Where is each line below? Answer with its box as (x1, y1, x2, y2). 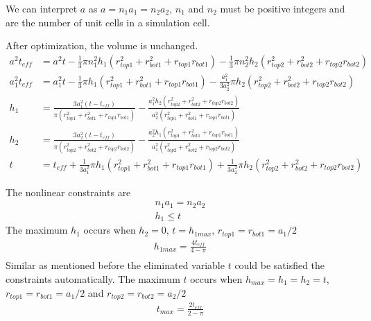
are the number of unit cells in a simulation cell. (6, 15, 210, 29)
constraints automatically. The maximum (6, 272, 180, 286)
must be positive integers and (220, 1, 345, 15)
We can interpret (6, 1, 78, 15)
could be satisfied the (234, 258, 325, 272)
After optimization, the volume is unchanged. (6, 38, 198, 53)
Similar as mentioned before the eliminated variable (6, 258, 225, 272)
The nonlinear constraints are (6, 184, 131, 199)
